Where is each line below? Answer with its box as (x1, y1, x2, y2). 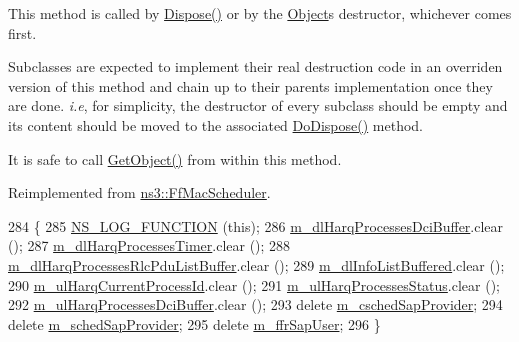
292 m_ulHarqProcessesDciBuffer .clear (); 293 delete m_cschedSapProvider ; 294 (8, 294, 503, 315)
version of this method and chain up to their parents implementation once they (8, 75, 493, 96)
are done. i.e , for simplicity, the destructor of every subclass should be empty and (8, 95, 508, 116)
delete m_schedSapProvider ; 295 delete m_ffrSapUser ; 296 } (8, 313, 381, 334)
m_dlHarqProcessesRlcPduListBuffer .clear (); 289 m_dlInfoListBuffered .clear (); (8, 254, 505, 275)
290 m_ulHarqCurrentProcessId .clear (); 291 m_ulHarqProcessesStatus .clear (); (8, 274, 500, 295)
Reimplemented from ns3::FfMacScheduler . (8, 182, 271, 203)
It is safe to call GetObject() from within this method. (8, 148, 342, 169)
